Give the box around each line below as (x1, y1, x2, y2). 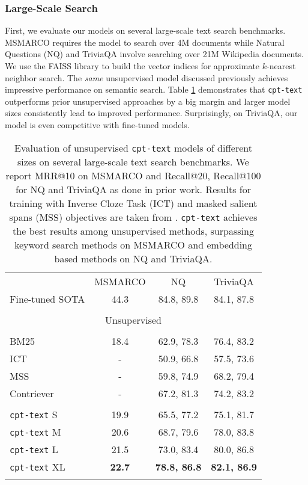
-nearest (267, 60, 296, 72)
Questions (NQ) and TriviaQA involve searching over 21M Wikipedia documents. (5, 48, 304, 60)
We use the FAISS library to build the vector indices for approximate (5, 60, 260, 72)
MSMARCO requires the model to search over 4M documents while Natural (5, 36, 285, 48)
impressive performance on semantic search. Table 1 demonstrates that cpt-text (5, 83, 303, 96)
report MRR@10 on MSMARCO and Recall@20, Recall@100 (5, 168, 261, 182)
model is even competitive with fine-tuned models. (5, 119, 190, 131)
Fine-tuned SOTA (10, 291, 85, 306)
